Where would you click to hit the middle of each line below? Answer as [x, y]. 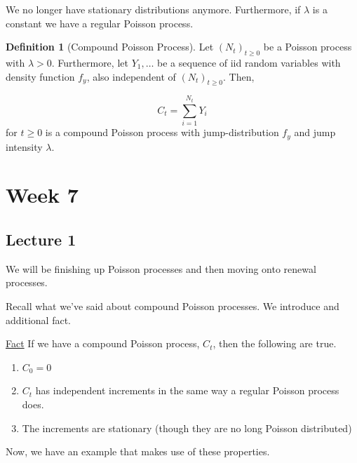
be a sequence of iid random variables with [249, 62]
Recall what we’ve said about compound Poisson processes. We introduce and [173, 306]
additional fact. [38, 320]
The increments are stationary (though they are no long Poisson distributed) [187, 428]
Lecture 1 [41, 239]
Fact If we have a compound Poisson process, [103, 343]
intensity [24, 146]
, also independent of [131, 76]
